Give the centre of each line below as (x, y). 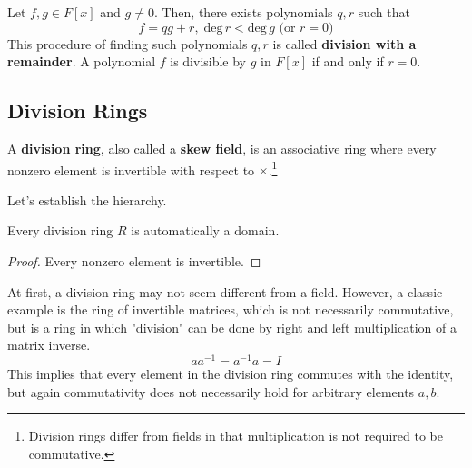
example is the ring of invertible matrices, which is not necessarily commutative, (231, 309)
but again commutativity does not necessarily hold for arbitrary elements (211, 391)
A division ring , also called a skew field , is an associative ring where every (222, 148)
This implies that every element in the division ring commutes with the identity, (231, 374)
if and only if (348, 61)
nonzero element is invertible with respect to (131, 169)
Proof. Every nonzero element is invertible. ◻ (134, 261)
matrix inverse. (49, 345)
